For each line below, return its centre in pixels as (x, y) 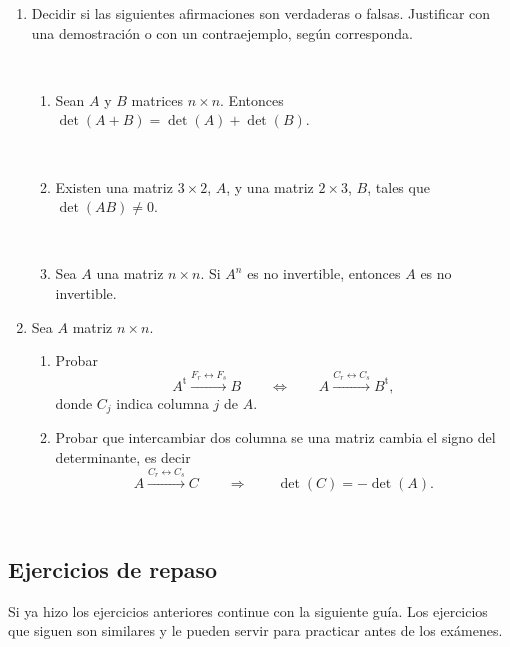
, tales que (398, 186)
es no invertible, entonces (324, 273)
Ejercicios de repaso (113, 568)
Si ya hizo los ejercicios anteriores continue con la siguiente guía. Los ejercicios (248, 610)
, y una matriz (270, 186)
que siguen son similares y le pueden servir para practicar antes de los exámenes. (255, 630)
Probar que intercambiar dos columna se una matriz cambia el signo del (275, 437)
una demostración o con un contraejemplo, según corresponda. (222, 32)
